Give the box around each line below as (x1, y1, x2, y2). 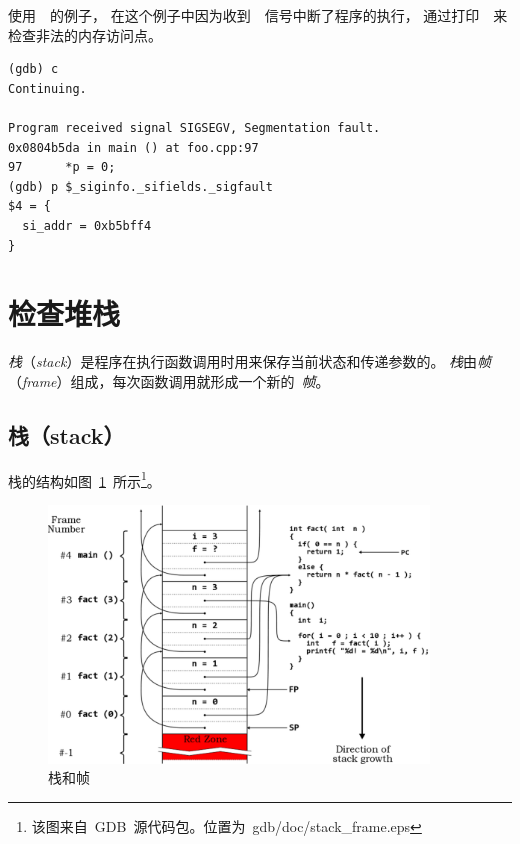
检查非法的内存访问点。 (8, 24, 162, 45)
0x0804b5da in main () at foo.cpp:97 (8, 140, 259, 155)
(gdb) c (8, 62, 59, 77)
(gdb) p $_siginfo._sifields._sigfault (8, 179, 273, 194)
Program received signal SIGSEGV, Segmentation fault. (8, 120, 381, 135)
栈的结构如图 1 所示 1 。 (8, 467, 161, 491)
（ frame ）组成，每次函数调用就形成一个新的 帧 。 (8, 370, 330, 391)
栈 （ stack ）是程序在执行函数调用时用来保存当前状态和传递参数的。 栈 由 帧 (8, 351, 492, 372)
